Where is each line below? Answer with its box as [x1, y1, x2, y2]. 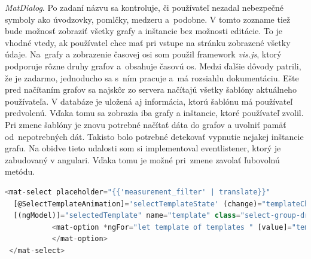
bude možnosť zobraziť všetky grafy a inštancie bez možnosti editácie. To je [5, 25, 282, 37]
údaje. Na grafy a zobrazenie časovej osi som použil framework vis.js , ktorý [5, 48, 282, 60]
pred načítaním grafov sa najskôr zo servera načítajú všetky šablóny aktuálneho [5, 83, 297, 96]
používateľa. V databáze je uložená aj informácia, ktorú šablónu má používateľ [5, 95, 293, 107]
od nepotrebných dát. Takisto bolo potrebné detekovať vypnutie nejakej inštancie [5, 130, 304, 142]
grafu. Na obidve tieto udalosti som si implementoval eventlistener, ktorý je [5, 142, 281, 154]
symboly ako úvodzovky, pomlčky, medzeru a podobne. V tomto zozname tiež [5, 13, 291, 25]
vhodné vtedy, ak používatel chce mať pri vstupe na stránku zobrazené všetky [5, 36, 291, 48]
